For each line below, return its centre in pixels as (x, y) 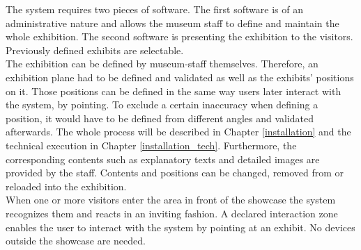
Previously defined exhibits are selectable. (95, 50)
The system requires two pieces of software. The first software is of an (154, 9)
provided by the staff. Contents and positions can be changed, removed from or (175, 173)
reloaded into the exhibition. (66, 186)
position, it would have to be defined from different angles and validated (160, 118)
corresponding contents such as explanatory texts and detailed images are (163, 159)
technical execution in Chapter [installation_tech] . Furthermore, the (151, 145)
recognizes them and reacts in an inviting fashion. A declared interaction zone (172, 213)
